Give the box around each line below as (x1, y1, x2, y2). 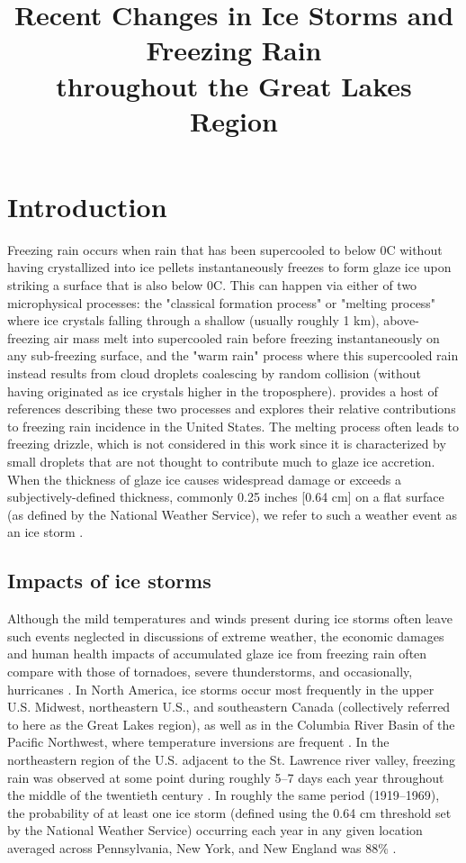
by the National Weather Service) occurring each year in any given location (7, 821, 423, 840)
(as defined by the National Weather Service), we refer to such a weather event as (7, 504, 458, 523)
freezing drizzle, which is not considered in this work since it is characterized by (7, 434, 446, 453)
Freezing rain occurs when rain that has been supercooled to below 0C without (7, 240, 443, 259)
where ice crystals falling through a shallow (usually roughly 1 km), (7, 311, 380, 330)
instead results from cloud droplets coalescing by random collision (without (7, 364, 421, 383)
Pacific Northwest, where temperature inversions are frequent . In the (7, 732, 390, 751)
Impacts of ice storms (7, 567, 211, 595)
